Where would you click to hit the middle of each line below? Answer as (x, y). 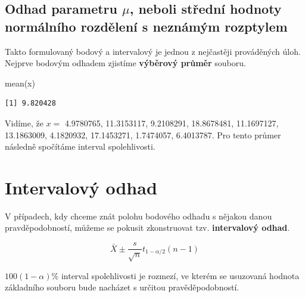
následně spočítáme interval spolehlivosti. (80, 146)
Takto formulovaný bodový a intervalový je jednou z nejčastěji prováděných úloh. (153, 51)
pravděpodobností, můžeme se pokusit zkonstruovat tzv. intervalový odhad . (147, 228)
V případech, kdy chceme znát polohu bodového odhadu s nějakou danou (139, 216)
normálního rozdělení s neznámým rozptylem (146, 26)
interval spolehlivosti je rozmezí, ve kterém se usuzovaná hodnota (180, 275)
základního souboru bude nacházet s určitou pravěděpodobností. (122, 287)
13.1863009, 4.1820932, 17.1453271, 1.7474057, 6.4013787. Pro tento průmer (143, 134)
